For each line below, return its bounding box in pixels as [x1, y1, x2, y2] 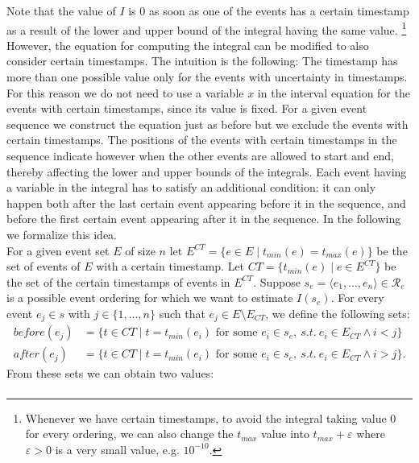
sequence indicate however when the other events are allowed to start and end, [6, 147, 394, 163]
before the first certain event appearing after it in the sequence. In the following [6, 210, 401, 227]
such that [159, 304, 205, 321]
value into [261, 425, 309, 442]
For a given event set [6, 242, 110, 258]
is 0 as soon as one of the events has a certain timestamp [128, 2, 409, 19]
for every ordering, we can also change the [25, 425, 234, 442]
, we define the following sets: [265, 304, 410, 321]
